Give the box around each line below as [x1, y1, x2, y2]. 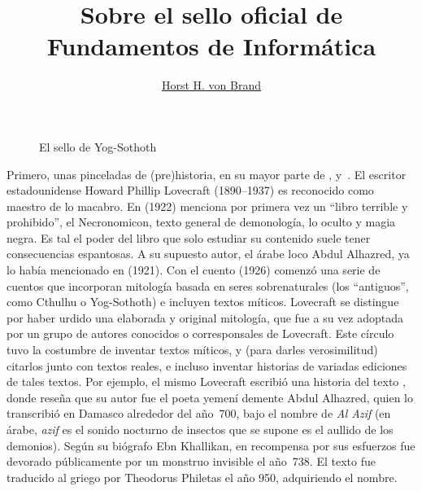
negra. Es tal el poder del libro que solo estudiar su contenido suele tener [7, 229, 371, 246]
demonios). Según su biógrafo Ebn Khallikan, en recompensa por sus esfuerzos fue [7, 436, 415, 454]
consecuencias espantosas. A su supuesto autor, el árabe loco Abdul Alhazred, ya [7, 245, 410, 262]
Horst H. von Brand [161, 77, 262, 94]
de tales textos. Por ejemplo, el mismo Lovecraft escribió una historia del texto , [7, 373, 406, 390]
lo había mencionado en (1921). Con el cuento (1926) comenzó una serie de [7, 261, 381, 278]
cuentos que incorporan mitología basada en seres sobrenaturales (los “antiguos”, [7, 277, 409, 294]
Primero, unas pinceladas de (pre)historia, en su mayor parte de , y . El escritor [7, 165, 407, 182]
